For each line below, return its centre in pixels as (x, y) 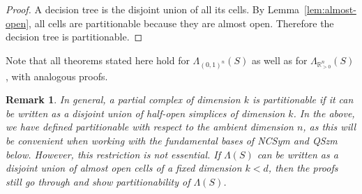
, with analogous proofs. (57, 76)
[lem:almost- (330, 9)
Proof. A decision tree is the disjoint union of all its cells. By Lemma (153, 9)
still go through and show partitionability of (98, 181)
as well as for (279, 60)
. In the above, (324, 113)
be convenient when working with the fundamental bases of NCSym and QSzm (172, 140)
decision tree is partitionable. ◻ (74, 37)
